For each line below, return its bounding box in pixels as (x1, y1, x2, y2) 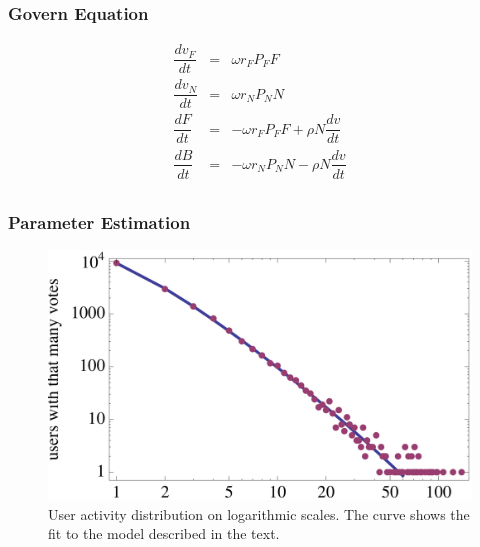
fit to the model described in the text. (48, 523, 280, 544)
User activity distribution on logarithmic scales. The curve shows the (48, 503, 470, 524)
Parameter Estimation (8, 209, 191, 234)
